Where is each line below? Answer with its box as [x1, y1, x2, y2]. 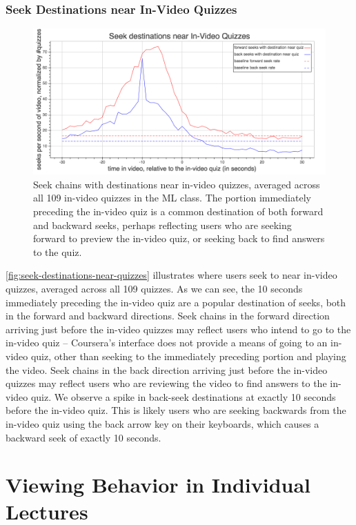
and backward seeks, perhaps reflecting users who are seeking [33, 217, 292, 232]
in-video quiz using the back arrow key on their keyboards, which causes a [6, 416, 319, 430]
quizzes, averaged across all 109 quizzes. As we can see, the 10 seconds [6, 281, 303, 295]
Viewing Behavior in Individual [6, 470, 311, 499]
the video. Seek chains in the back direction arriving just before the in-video [6, 362, 328, 377]
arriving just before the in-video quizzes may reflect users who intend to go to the [6, 321, 351, 336]
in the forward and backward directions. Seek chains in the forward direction [6, 308, 330, 323]
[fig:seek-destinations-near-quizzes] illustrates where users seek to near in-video [6, 268, 337, 282]
